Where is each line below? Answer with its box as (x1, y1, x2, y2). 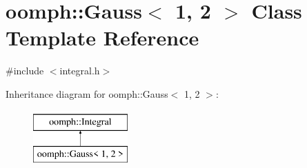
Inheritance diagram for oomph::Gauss (6, 86, 168, 101)
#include (6, 63, 44, 78)
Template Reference (6, 23, 199, 52)
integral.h (59, 63, 100, 78)
